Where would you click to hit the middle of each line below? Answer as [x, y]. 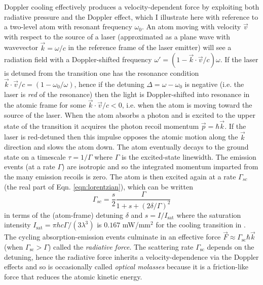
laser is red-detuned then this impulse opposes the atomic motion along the [121, 137]
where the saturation [209, 215]
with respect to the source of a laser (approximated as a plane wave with [117, 36]
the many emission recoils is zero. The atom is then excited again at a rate [120, 176]
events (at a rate [30, 167]
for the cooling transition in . [201, 225]
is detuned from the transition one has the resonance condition [102, 73]
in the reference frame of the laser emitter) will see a [150, 47]
